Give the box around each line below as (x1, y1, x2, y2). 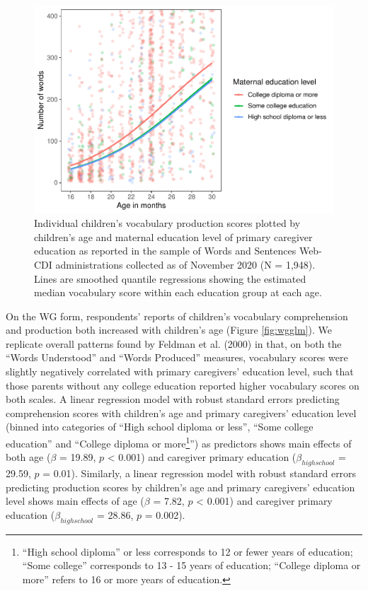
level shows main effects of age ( (6, 493, 144, 508)
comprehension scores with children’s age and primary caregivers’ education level (6, 405, 357, 420)
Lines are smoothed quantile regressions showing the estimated (34, 271, 306, 286)
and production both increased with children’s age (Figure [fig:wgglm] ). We (6, 322, 333, 337)
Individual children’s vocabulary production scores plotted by (34, 216, 301, 230)
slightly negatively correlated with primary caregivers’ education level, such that (6, 364, 354, 379)
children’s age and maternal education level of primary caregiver (34, 229, 313, 244)
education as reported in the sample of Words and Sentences (34, 243, 297, 258)
